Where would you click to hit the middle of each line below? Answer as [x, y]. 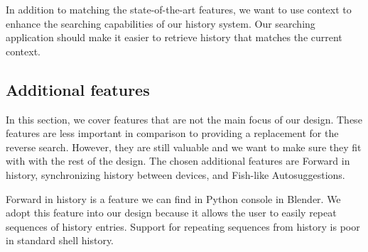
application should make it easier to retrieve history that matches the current [174, 37]
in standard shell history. [60, 240]
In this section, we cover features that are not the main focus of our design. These [184, 119]
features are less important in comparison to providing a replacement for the [172, 133]
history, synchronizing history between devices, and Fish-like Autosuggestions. [175, 174]
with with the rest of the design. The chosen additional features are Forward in [178, 161]
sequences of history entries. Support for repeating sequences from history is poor [183, 226]
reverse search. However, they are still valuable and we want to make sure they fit [184, 147]
